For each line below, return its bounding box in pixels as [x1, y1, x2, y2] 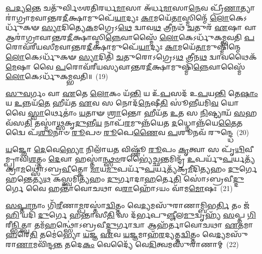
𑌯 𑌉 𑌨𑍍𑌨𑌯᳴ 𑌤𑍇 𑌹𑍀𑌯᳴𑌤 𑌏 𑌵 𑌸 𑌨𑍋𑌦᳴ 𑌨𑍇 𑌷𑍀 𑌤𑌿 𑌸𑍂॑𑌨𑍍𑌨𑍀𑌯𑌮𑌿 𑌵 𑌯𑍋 [6, 97, 239, 108]
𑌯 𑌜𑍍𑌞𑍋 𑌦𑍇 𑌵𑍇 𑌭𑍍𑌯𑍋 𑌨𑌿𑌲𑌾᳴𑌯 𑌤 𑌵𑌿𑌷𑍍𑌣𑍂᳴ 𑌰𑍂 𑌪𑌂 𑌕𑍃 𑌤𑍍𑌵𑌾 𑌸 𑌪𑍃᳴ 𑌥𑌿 [6, 143, 245, 154]
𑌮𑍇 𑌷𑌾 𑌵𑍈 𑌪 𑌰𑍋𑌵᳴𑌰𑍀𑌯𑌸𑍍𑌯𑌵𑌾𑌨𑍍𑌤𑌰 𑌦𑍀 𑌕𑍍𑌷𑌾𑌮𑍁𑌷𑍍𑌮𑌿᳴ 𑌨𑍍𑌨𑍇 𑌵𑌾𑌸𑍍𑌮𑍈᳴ [6, 61, 245, 71]
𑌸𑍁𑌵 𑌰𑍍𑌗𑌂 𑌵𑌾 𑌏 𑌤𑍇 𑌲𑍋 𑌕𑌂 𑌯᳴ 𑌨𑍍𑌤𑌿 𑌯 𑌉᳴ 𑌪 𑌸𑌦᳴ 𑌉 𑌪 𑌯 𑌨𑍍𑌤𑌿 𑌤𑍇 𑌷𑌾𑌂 [6, 87, 258, 98]
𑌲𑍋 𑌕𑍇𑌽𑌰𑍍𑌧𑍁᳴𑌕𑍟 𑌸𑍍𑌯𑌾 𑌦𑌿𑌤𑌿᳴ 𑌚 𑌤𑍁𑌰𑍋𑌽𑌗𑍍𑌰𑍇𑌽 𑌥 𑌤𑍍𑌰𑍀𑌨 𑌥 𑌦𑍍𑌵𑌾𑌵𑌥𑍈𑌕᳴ [6, 51, 257, 61]
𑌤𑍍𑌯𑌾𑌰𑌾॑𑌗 [240, 2, 255, 12]
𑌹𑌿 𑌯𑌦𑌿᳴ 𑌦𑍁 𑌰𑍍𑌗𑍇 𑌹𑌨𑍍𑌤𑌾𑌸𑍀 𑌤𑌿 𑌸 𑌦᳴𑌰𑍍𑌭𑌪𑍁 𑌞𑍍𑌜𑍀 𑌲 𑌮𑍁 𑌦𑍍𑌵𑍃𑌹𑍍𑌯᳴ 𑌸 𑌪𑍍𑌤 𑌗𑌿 [6, 209, 256, 220]
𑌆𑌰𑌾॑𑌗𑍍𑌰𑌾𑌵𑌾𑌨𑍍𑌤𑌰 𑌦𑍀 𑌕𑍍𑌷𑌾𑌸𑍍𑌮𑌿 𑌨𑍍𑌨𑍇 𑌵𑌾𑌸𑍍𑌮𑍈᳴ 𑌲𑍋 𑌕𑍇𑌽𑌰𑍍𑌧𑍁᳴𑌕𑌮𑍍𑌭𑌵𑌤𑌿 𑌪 [6, 31, 254, 42]
